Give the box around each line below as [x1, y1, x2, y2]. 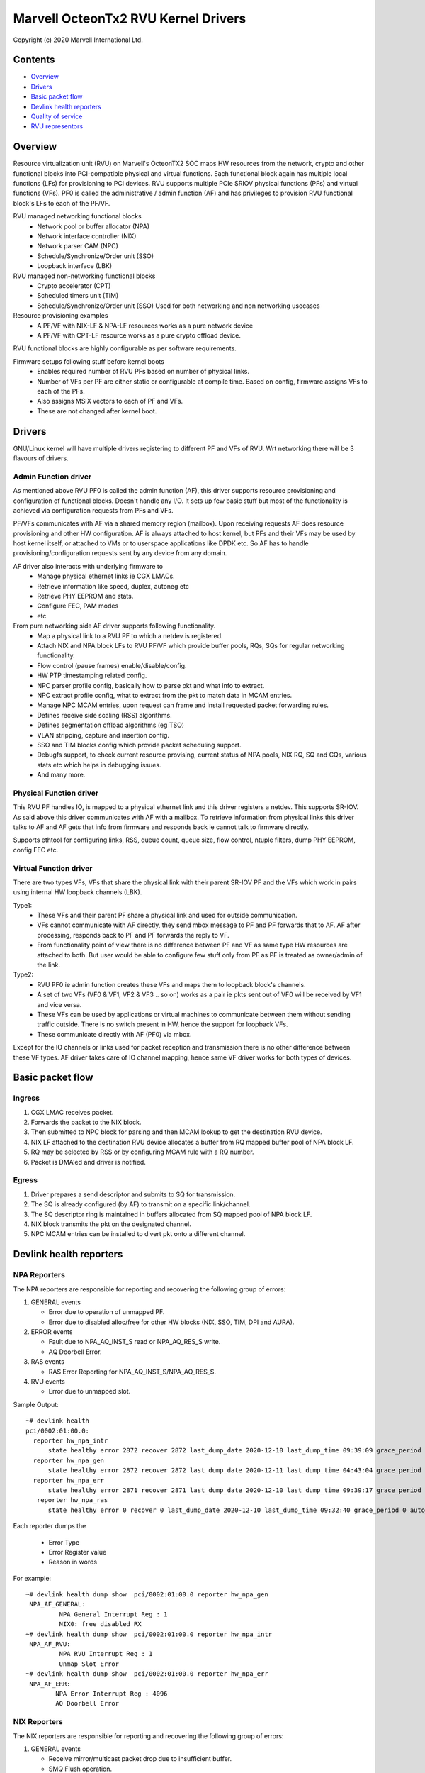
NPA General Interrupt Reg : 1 [59, 1610, 168, 1618]
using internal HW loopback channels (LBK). [13, 888, 142, 896]
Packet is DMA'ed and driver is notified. [30, 1157, 147, 1166]
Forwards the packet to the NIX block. [30, 1118, 142, 1127]
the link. [37, 961, 60, 969]
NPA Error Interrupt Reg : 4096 [55, 1689, 168, 1698]
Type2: [13, 970, 34, 979]
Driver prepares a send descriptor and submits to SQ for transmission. [30, 1190, 236, 1199]
